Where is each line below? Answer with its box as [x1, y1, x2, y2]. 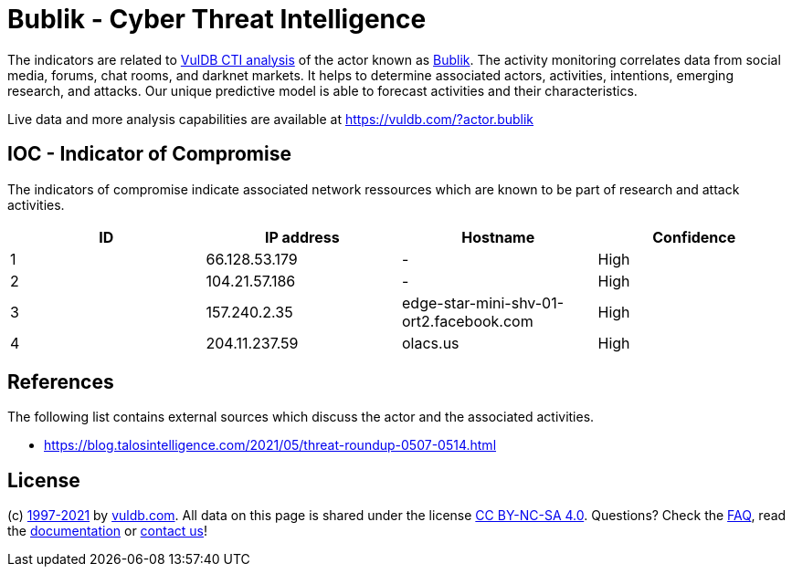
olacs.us [402, 333, 459, 352]
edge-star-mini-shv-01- [402, 293, 565, 312]
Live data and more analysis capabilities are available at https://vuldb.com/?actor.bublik [7, 110, 534, 127]
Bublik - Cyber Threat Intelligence [7, 4, 427, 35]
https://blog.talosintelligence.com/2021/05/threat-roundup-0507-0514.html [44, 437, 497, 454]
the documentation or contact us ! [7, 523, 207, 539]
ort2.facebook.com [402, 311, 533, 330]
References [7, 370, 114, 394]
